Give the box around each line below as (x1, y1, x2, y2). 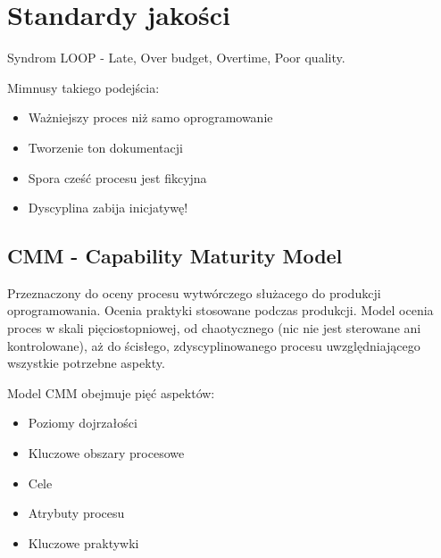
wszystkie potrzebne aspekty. (7, 354, 165, 372)
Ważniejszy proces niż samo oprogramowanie (28, 108, 273, 127)
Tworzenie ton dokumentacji (28, 137, 183, 156)
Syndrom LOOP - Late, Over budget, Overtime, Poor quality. (7, 48, 345, 67)
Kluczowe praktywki (28, 533, 139, 552)
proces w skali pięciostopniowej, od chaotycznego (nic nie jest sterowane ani (7, 319, 421, 337)
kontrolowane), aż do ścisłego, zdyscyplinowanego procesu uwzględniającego (7, 336, 420, 354)
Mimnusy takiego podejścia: (7, 78, 160, 96)
